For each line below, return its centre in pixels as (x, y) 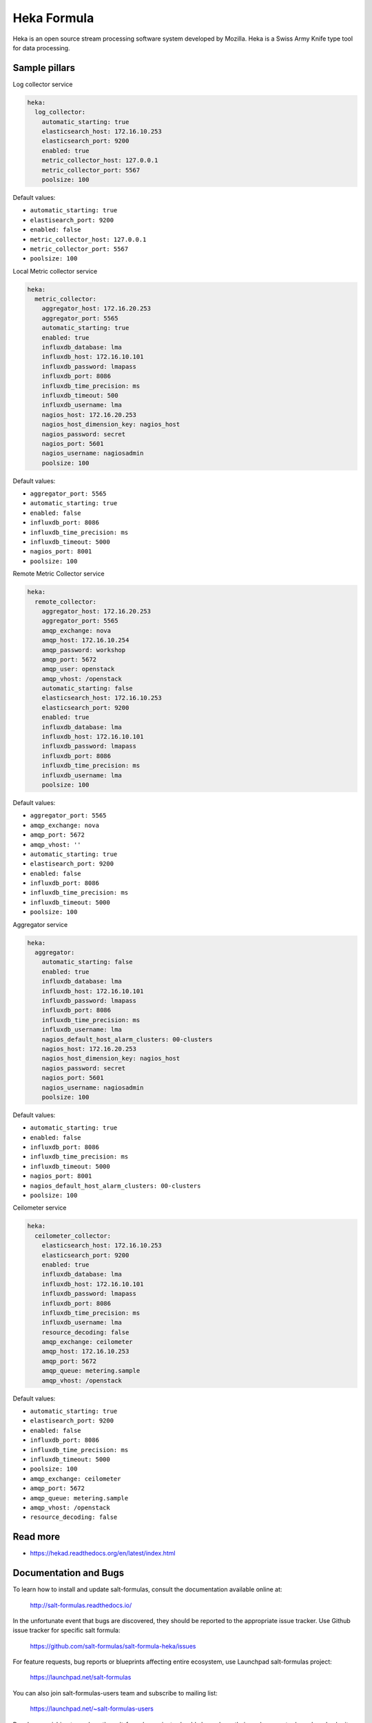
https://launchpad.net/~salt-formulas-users (92, 1709)
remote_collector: (65, 602)
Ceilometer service (40, 1208)
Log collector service (43, 84)
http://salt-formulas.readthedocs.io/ (81, 1605)
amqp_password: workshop (84, 650)
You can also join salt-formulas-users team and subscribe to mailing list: (115, 1693)
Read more (37, 1537)
